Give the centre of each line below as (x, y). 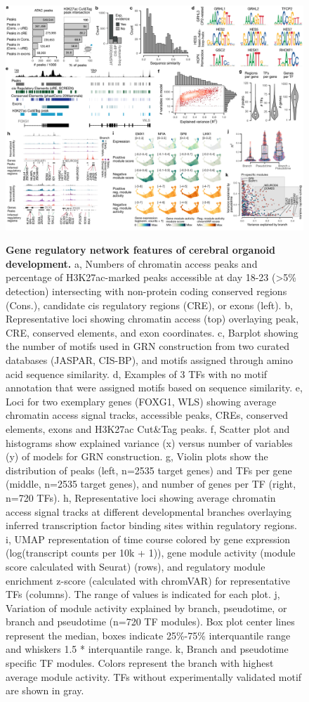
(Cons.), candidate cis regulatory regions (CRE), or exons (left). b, (149, 305)
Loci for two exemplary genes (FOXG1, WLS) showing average (141, 401)
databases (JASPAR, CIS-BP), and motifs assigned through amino (149, 360)
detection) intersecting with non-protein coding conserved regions (146, 291)
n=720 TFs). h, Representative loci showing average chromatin (141, 497)
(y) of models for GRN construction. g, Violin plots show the (137, 456)
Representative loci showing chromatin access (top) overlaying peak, (152, 319)
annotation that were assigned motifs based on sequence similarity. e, (154, 388)
